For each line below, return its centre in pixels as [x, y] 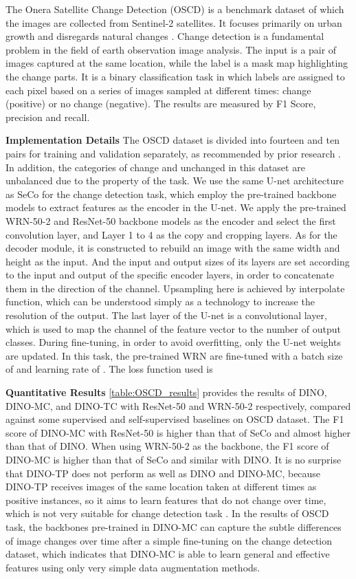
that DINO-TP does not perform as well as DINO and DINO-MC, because [163, 473]
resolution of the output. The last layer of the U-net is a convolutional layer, [166, 315]
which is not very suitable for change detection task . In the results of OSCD [167, 513]
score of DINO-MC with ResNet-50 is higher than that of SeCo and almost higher [178, 432]
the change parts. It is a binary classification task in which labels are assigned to [175, 76]
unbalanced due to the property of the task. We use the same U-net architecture [175, 181]
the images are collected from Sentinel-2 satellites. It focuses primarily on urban [174, 22]
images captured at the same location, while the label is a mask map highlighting [177, 63]
